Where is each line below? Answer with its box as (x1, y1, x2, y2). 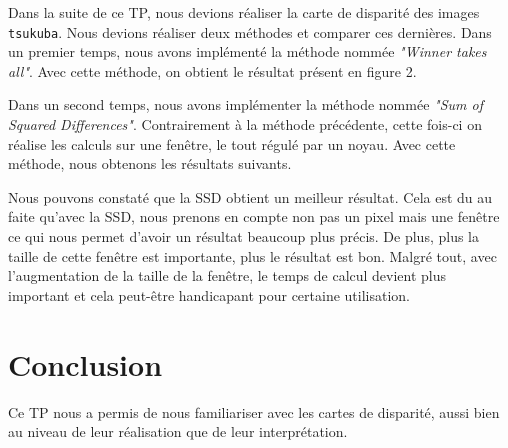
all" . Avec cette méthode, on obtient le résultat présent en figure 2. (8, 60, 417, 81)
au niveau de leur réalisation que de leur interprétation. (8, 421, 348, 442)
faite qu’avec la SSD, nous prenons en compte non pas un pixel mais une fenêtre (8, 206, 500, 227)
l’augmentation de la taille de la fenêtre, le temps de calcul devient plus (8, 265, 447, 286)
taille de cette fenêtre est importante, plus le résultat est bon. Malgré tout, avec (8, 245, 497, 266)
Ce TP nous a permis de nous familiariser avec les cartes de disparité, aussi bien (8, 401, 500, 422)
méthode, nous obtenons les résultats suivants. (8, 153, 292, 174)
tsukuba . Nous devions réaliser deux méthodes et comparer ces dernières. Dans (8, 21, 492, 42)
